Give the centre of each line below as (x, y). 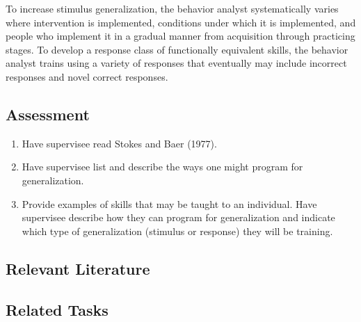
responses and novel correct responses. (87, 76)
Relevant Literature (78, 268)
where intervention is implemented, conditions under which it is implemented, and (181, 22)
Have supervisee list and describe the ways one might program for (162, 167)
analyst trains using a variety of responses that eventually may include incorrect (176, 63)
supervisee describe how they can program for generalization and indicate (178, 217)
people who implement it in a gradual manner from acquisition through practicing (180, 36)
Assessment (48, 114)
